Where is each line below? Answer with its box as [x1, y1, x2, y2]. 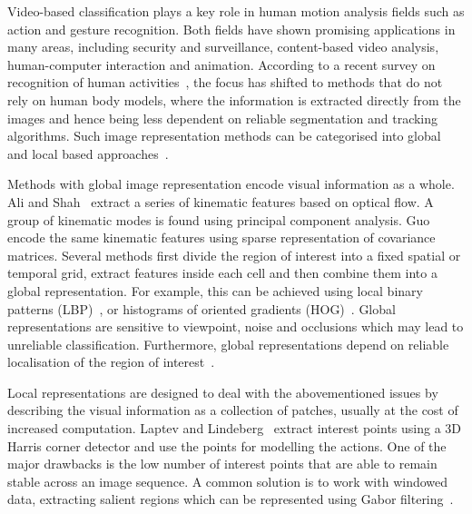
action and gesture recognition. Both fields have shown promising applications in [7, 19, 456, 38]
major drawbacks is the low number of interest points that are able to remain [7, 454, 438, 473]
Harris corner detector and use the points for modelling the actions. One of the [7, 436, 447, 455]
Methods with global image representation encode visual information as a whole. [7, 174, 455, 193]
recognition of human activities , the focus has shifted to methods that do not [7, 73, 443, 92]
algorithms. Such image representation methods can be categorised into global [7, 126, 441, 145]
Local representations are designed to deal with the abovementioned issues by [7, 382, 438, 401]
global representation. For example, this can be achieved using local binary [7, 281, 423, 300]
